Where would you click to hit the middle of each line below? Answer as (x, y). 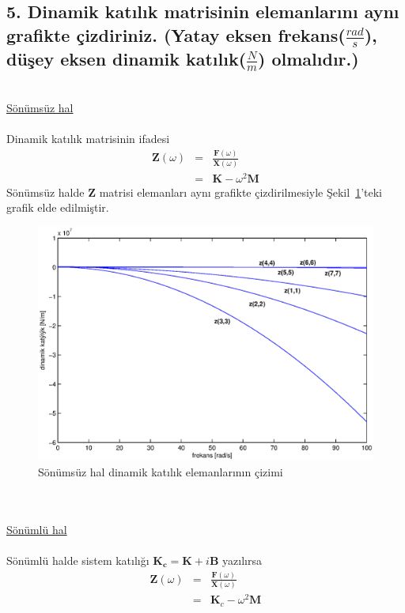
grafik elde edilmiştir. (58, 207)
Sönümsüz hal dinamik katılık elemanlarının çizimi (161, 472)
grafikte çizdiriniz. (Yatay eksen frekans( (176, 34)
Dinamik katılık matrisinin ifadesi (88, 139)
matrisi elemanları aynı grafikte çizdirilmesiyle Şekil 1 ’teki (240, 192)
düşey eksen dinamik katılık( (127, 59)
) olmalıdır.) (308, 59)
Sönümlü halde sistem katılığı (78, 560)
